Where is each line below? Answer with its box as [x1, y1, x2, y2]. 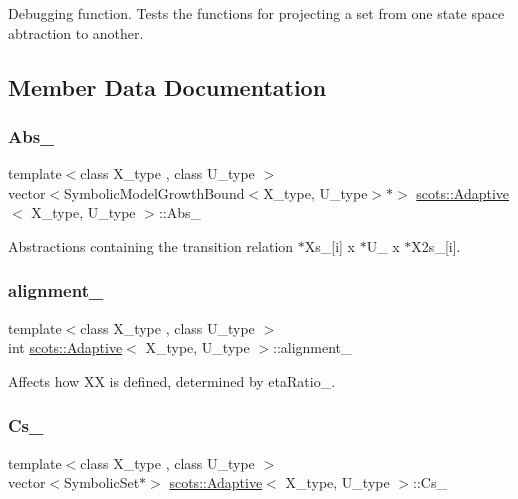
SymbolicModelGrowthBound [64, 182, 245, 203]
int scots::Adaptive [8, 337, 123, 358]
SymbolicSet [64, 472, 140, 493]
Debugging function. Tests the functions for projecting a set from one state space [8, 3, 505, 23]
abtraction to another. [8, 22, 144, 43]
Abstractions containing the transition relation [8, 235, 294, 256]
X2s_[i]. [411, 235, 461, 256]
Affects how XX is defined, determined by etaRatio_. [8, 370, 336, 391]
